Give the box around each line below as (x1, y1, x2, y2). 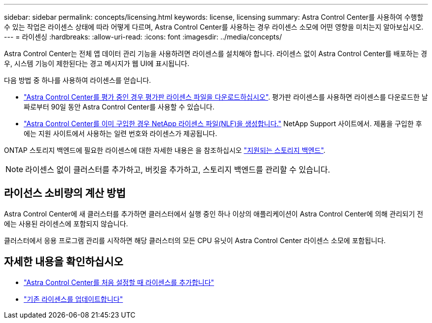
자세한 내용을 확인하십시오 (4, 255, 123, 268)
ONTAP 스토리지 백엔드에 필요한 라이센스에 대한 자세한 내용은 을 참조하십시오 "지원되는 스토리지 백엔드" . (4, 146, 325, 154)
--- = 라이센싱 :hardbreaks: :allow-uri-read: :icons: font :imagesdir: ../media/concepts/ (4, 33, 282, 41)
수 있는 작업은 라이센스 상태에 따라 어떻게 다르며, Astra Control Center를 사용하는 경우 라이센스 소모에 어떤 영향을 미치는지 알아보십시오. (4, 23, 424, 31)
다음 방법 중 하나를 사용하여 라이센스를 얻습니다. (4, 76, 151, 84)
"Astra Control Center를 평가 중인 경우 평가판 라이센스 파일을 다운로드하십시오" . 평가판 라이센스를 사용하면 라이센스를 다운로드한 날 (24, 93, 428, 101)
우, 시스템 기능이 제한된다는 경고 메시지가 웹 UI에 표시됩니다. (4, 59, 189, 68)
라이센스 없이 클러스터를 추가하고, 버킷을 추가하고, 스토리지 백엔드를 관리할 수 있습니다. (25, 165, 330, 175)
